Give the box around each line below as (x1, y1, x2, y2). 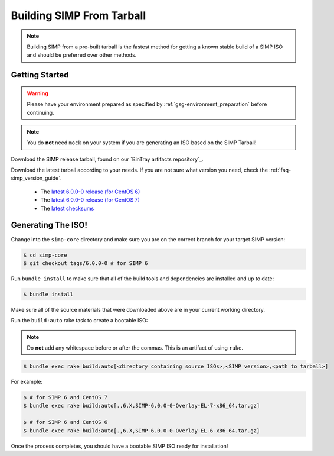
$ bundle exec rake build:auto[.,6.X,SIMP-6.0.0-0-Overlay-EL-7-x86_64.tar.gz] (23, 402, 260, 409)
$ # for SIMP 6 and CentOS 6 (23, 419, 108, 426)
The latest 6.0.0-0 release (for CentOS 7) (40, 196, 140, 203)
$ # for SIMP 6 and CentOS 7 (23, 394, 108, 400)
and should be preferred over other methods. (27, 51, 137, 59)
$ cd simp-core (23, 251, 67, 258)
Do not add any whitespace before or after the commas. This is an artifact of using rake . (27, 344, 244, 351)
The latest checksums (40, 205, 94, 212)
